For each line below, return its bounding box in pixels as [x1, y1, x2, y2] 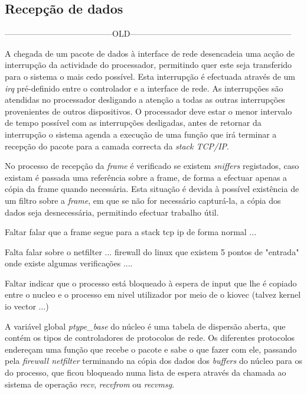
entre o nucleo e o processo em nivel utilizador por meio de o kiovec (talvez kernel [5, 288, 301, 301]
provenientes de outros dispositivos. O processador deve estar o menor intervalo [5, 105, 292, 117]
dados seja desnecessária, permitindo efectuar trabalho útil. [5, 206, 219, 218]
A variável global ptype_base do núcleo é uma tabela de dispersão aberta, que [5, 320, 286, 332]
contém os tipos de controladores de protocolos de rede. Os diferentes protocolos [5, 331, 295, 344]
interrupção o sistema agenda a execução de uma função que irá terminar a [5, 128, 277, 140]
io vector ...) [5, 300, 49, 312]
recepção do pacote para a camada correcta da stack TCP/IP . [5, 139, 229, 152]
